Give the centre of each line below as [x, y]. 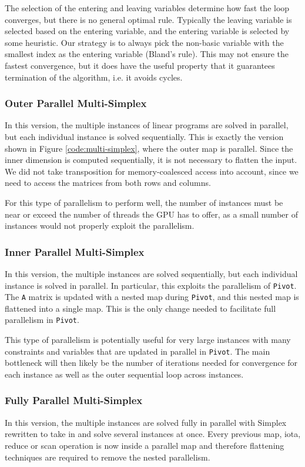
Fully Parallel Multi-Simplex [74, 400]
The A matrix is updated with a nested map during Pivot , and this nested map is [152, 297]
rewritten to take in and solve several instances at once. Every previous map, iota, [153, 434]
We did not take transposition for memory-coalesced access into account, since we [152, 171]
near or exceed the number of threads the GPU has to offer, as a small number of [151, 214]
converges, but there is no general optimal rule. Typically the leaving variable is [148, 19]
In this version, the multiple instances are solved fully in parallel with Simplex [146, 422]
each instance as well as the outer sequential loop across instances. [124, 374]
